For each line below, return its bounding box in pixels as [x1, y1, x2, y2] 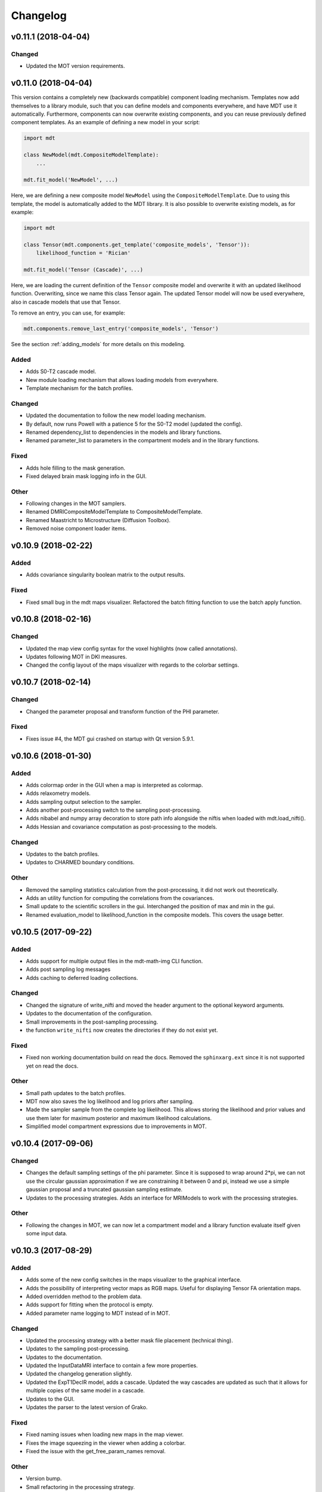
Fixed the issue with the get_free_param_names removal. [26, 1447, 166, 1454]
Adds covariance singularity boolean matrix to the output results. [26, 571, 185, 578]
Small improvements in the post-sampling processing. [26, 1018, 158, 1025]
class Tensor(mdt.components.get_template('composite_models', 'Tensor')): [23, 241, 250, 248]
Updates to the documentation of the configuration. [26, 1010, 153, 1017]
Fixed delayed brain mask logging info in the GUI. [26, 472, 147, 480]
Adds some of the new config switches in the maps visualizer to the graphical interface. [26, 1276, 241, 1283]
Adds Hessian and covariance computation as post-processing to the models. [26, 823, 218, 830]
